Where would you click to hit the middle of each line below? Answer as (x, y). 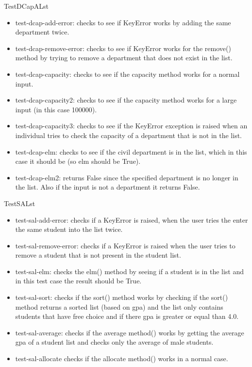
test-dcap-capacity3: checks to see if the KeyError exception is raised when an (131, 126)
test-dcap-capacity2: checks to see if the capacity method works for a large (126, 100)
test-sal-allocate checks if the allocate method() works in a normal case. (122, 358)
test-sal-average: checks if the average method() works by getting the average (130, 332)
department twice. (42, 32)
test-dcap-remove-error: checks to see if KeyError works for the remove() (123, 48)
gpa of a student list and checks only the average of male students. (114, 342)
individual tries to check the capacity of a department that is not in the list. (128, 135)
